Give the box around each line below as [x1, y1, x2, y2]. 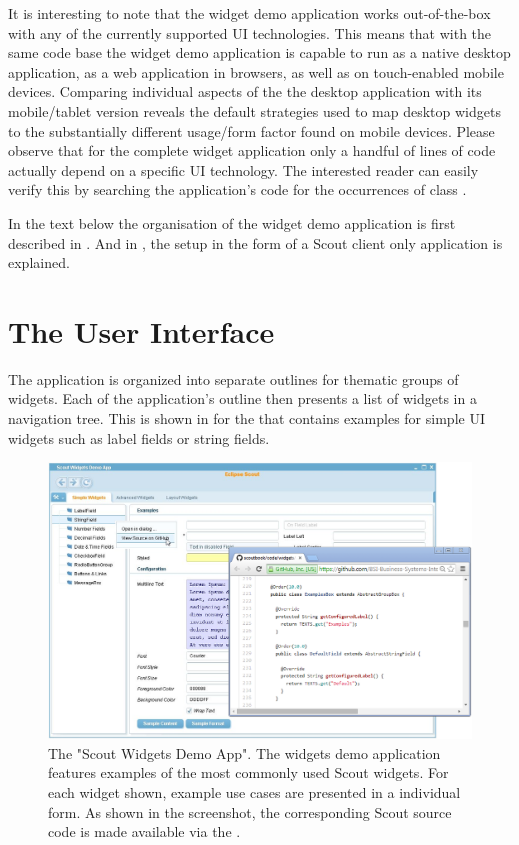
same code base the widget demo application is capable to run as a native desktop [8, 42, 511, 63]
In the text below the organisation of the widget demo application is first [8, 212, 456, 233]
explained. [8, 252, 70, 273]
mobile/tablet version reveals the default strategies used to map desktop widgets [8, 100, 501, 121]
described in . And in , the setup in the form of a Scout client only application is [8, 232, 503, 253]
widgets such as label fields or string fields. [8, 427, 270, 448]
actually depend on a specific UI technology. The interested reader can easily [8, 159, 479, 180]
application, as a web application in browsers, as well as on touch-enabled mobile [8, 61, 504, 82]
